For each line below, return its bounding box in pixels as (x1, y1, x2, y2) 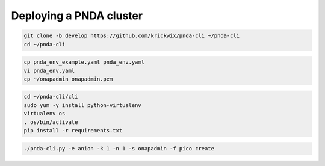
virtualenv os (23, 110, 66, 117)
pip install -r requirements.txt (23, 127, 123, 134)
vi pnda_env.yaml (23, 67, 75, 74)
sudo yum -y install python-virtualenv (23, 102, 141, 108)
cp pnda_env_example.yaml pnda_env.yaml (23, 59, 144, 66)
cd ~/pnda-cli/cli (23, 93, 78, 100)
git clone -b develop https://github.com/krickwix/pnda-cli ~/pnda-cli (23, 32, 240, 39)
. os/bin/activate (23, 118, 78, 126)
